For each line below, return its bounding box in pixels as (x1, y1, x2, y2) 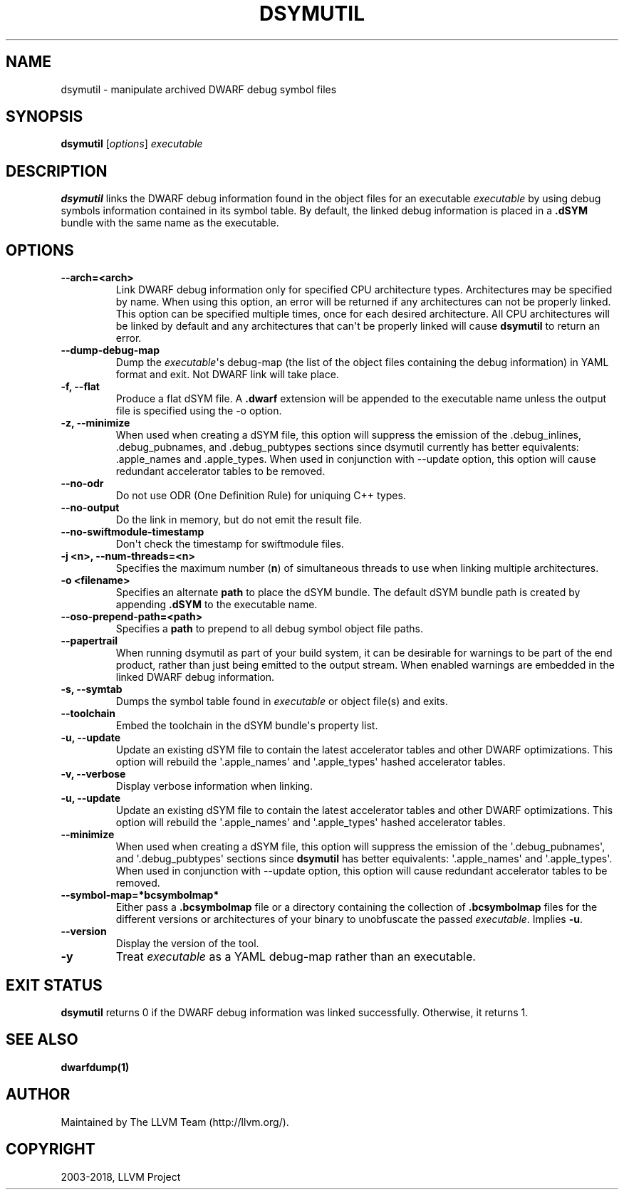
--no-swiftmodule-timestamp (61, 526, 204, 538)
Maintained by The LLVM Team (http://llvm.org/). (61, 1115, 289, 1128)
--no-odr (61, 477, 104, 490)
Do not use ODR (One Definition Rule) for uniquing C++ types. (115, 489, 406, 502)
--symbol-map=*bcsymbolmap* (61, 889, 219, 902)
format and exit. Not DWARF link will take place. (115, 368, 339, 381)
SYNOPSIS (6, 108, 83, 126)
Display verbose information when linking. (115, 780, 313, 793)
